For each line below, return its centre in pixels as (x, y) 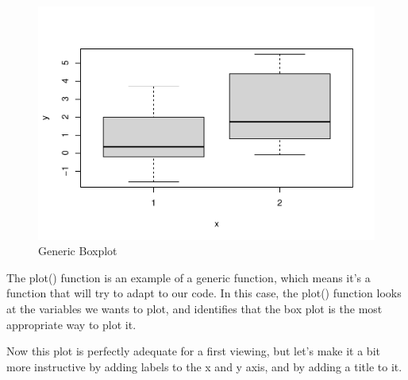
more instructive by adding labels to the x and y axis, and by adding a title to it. (204, 366)
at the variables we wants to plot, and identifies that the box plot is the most (194, 308)
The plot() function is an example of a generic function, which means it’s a (189, 277)
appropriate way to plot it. (71, 324)
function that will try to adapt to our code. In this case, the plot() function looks (204, 293)
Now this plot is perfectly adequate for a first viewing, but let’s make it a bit (193, 351)
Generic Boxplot (78, 251)
